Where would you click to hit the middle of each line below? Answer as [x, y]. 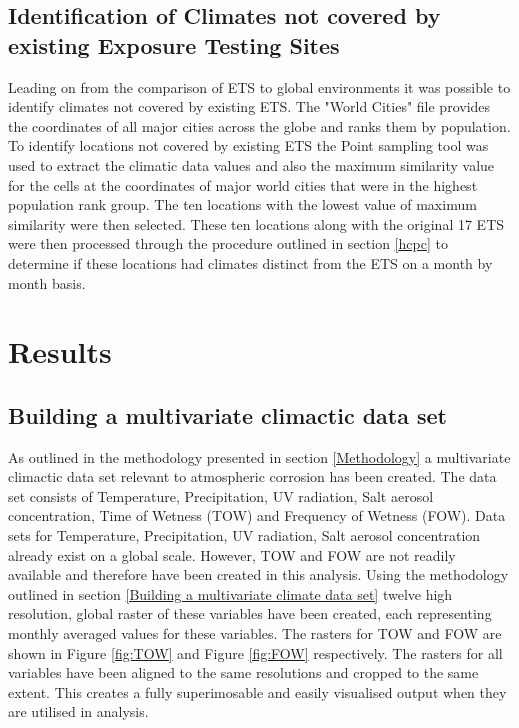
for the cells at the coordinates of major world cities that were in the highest [243, 184]
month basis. [47, 282]
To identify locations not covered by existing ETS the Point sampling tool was [248, 145]
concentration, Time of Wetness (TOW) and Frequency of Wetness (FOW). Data [257, 515]
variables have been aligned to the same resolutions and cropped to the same [243, 672]
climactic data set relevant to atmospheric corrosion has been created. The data [252, 476]
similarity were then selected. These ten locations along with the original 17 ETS [256, 223]
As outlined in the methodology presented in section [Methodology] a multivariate [259, 456]
